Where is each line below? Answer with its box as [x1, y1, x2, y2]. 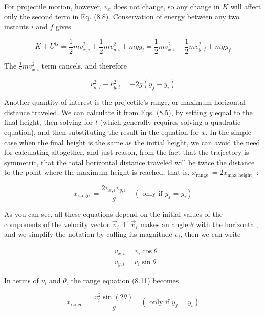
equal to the [215, 106, 253, 117]
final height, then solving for [4, 117, 93, 127]
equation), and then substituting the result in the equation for [4, 126, 200, 137]
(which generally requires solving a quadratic [100, 117, 241, 127]
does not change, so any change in [113, 1, 220, 11]
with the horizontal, [196, 218, 258, 229]
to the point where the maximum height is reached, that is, [4, 167, 190, 177]
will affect [230, 1, 261, 11]
